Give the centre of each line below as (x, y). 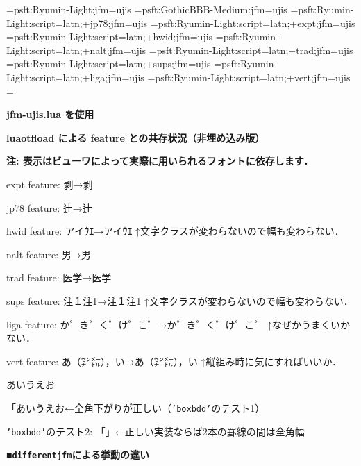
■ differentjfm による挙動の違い (78, 455)
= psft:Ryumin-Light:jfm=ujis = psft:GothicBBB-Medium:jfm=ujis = (152, 9)
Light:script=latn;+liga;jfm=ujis (75, 77)
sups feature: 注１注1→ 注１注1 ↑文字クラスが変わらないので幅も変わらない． (180, 300)
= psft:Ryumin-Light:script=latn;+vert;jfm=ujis (249, 77)
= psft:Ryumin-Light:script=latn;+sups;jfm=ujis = (114, 64)
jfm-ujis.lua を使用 (50, 114)
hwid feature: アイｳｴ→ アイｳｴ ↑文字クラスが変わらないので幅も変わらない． (175, 231)
